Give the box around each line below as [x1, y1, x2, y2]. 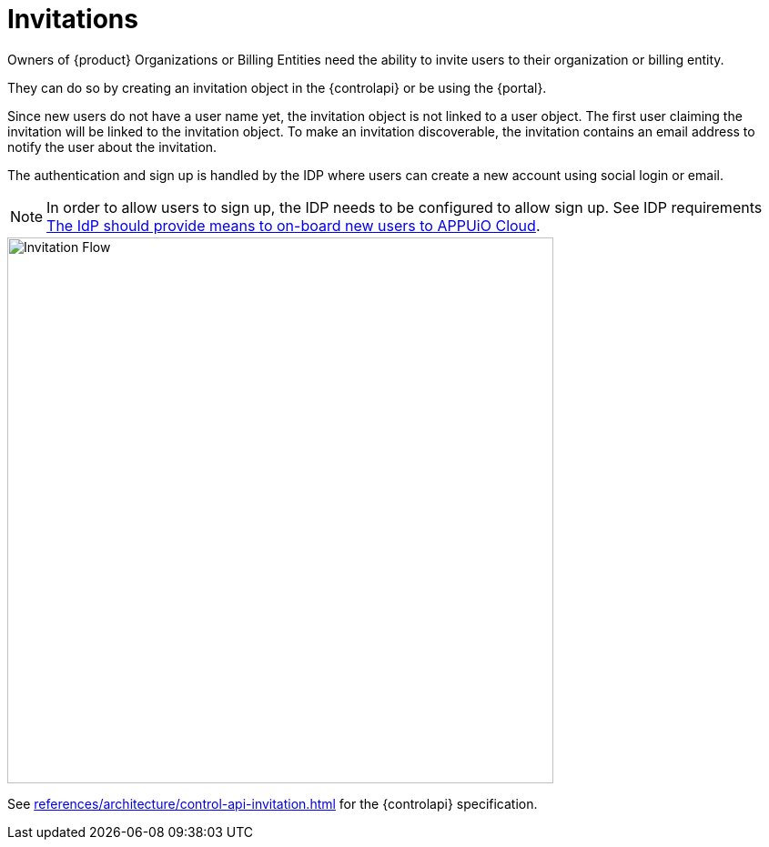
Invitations [7, 4, 138, 35]
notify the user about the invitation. [7, 138, 218, 155]
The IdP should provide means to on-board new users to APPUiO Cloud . [46, 216, 541, 235]
